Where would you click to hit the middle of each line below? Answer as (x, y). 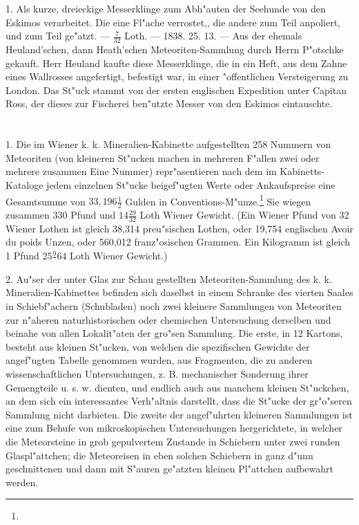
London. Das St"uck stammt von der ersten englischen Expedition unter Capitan (176, 90)
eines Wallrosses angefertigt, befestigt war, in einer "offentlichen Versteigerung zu (177, 76)
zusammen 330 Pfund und (61, 215)
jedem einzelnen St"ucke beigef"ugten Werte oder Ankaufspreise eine (191, 184)
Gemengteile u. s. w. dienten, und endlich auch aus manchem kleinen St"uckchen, (177, 387)
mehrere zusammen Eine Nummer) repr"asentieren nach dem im (141, 171)
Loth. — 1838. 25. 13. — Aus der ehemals (213, 36)
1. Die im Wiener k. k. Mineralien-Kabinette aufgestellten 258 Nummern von (168, 144)
